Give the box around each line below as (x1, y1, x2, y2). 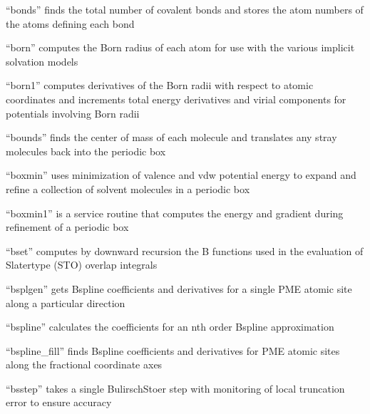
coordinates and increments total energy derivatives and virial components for (6, 91, 346, 106)
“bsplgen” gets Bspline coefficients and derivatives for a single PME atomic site (6, 281, 352, 296)
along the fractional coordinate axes (6, 357, 163, 372)
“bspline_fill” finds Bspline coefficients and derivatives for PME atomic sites (6, 343, 340, 358)
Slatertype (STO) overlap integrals (6, 257, 158, 272)
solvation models (6, 53, 78, 68)
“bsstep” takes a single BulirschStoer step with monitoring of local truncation (6, 381, 345, 395)
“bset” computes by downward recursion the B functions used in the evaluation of (6, 243, 364, 258)
